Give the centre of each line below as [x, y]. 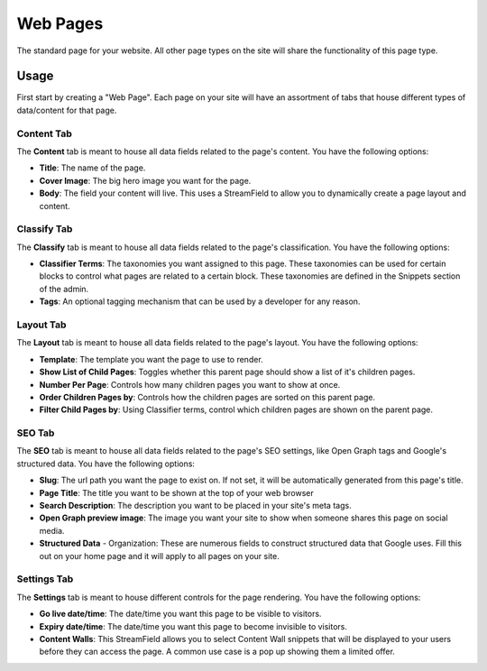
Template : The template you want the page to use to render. [151, 359]
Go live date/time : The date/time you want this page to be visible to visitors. [180, 614]
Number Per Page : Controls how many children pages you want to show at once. [190, 384]
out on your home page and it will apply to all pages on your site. [159, 556]
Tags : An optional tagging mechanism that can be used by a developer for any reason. [200, 301]
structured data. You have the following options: [106, 464]
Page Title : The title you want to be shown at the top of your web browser [177, 492]
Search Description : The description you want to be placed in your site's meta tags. [195, 506]
